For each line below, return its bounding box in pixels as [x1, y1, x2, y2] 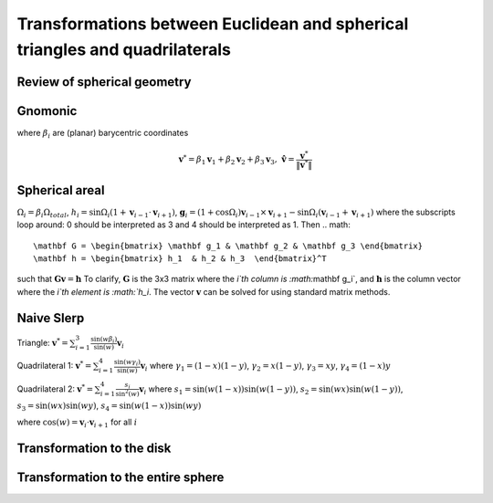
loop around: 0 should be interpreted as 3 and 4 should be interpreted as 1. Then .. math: [16, 219, 351, 230]
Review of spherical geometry [16, 74, 192, 89]
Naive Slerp [16, 310, 85, 326]
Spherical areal [16, 183, 105, 198]
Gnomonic [16, 103, 78, 119]
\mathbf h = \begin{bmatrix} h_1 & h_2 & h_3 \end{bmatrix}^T [33, 254, 328, 264]
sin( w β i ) [90, 334, 118, 344]
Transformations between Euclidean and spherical [16, 14, 409, 34]
